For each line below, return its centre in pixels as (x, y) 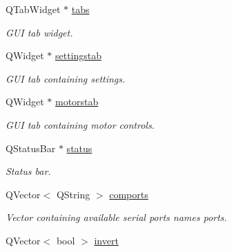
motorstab (77, 102)
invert (106, 240)
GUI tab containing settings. (66, 78)
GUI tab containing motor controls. (80, 124)
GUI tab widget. (39, 32)
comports (129, 194)
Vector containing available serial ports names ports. (116, 217)
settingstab (78, 55)
